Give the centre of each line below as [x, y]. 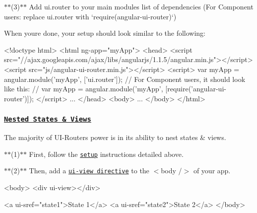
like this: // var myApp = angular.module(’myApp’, [84, 89]
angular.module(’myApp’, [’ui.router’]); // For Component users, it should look [125, 79]
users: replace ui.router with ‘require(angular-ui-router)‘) [90, 16]
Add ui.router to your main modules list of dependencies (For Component [141, 6]
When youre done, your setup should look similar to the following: [105, 33]
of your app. [212, 171]
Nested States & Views [48, 119]
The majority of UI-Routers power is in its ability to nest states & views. [115, 137]
